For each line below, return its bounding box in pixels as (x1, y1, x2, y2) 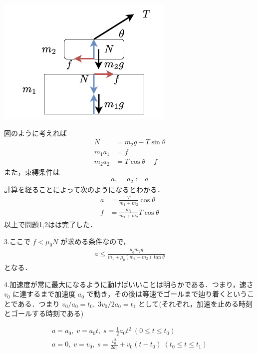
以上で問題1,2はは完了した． (4, 219, 97, 230)
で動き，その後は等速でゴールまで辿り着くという (86, 289, 248, 299)
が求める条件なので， (60, 236, 130, 246)
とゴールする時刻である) (4, 308, 84, 319)
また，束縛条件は (4, 166, 60, 177)
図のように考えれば (4, 127, 67, 138)
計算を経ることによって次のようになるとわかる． (4, 184, 164, 194)
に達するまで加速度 (12, 289, 76, 299)
